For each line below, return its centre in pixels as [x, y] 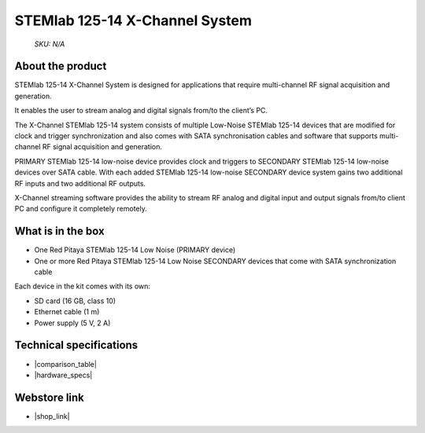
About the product [61, 66]
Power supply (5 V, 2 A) [72, 323]
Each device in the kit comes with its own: [83, 286]
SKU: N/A [50, 44]
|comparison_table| [66, 364]
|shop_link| [52, 416]
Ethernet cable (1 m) [67, 312]
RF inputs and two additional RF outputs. [80, 183]
